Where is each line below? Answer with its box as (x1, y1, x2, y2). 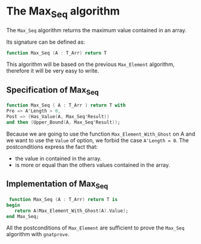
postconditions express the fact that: (6, 143, 98, 150)
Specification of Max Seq (6, 85, 99, 96)
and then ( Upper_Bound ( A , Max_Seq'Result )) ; (6, 119, 120, 125)
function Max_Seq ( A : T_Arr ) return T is (8, 196, 118, 202)
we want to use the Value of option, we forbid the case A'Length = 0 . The (6, 136, 189, 143)
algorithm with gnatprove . (6, 231, 70, 238)
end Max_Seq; (6, 213, 39, 219)
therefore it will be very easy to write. (6, 67, 99, 74)
